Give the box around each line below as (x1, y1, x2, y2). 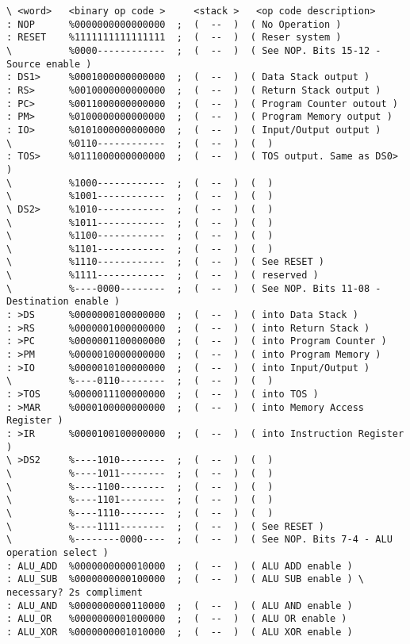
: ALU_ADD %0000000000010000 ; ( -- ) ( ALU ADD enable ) (6, 560, 353, 572)
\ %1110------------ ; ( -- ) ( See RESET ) (6, 256, 324, 268)
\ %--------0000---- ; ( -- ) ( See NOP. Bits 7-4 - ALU (6, 534, 393, 546)
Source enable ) (6, 58, 92, 70)
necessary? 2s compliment (6, 586, 143, 598)
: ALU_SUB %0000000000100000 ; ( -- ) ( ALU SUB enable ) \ (6, 573, 365, 585)
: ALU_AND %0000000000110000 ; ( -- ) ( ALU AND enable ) (6, 600, 353, 611)
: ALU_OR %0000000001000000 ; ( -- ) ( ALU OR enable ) (6, 613, 347, 625)
